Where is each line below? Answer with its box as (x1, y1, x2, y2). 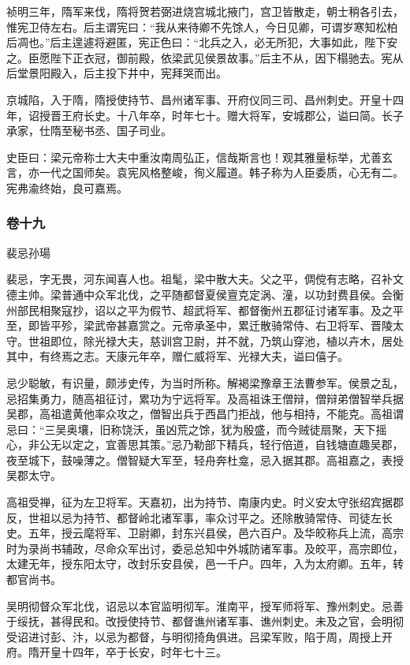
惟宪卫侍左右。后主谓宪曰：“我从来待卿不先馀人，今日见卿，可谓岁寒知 (6, 18, 376, 35)
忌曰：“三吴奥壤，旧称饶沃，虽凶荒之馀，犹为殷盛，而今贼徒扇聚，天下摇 (6, 420, 387, 437)
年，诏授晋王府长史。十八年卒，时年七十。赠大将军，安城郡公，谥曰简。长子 (6, 106, 404, 123)
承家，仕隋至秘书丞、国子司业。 (6, 122, 172, 139)
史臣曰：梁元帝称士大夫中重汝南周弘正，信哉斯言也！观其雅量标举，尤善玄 (6, 148, 393, 165)
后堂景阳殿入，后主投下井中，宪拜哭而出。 (6, 65, 227, 81)
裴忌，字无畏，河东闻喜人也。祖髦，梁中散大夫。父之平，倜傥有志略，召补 (6, 271, 393, 287)
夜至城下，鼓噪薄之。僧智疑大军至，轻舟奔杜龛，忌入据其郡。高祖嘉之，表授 (6, 451, 404, 468)
